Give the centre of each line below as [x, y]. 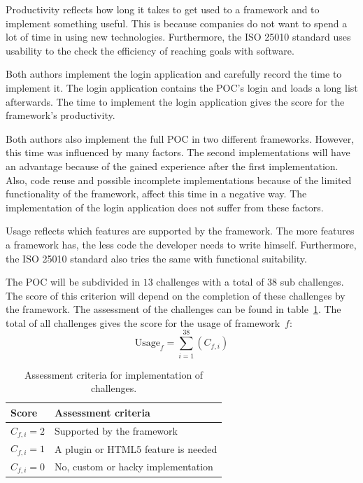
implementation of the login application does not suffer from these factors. [165, 207]
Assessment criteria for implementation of [114, 374]
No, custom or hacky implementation [134, 467]
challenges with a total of [210, 282]
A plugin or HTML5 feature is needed [136, 448]
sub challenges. [312, 282]
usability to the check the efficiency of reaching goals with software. [150, 50]
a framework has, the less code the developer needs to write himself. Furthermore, [181, 244]
